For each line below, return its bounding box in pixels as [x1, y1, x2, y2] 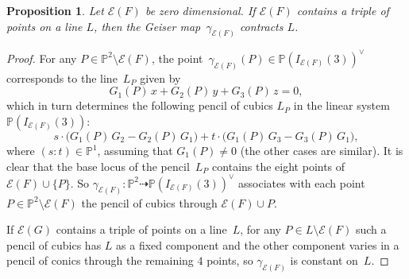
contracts [239, 17, 284, 34]
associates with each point [238, 174, 365, 191]
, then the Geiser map [94, 17, 201, 34]
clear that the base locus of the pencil [6, 157, 190, 174]
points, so [206, 252, 253, 269]
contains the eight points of [212, 157, 345, 174]
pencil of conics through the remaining [6, 252, 194, 269]
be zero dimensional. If [145, 2, 256, 18]
